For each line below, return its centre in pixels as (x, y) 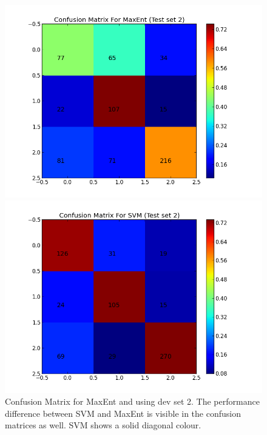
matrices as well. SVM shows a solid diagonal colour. (103, 425)
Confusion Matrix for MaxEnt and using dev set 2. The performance (132, 401)
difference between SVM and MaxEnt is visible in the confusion (123, 413)
